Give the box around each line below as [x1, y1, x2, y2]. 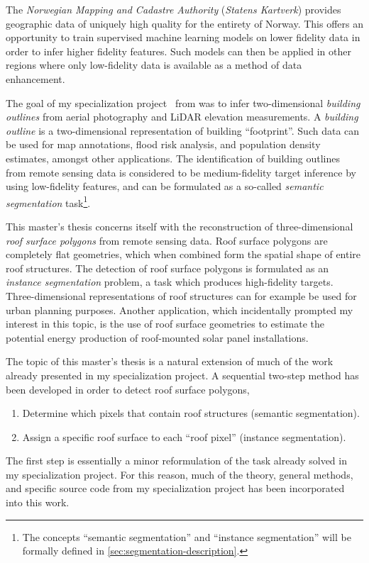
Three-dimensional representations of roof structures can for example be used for [6, 288, 357, 303]
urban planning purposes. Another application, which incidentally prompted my [6, 302, 353, 317]
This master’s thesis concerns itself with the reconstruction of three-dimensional [6, 218, 353, 233]
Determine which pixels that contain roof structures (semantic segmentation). [22, 406, 360, 420]
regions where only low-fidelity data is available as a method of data [6, 57, 302, 72]
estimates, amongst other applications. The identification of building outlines [6, 150, 341, 165]
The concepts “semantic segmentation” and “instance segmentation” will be [22, 529, 351, 544]
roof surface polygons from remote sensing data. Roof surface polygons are [6, 233, 328, 247]
